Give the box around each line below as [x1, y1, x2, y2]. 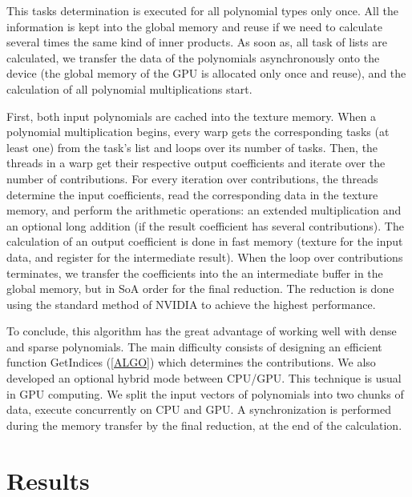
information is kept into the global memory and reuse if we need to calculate [6, 18, 382, 34]
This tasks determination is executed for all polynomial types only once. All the [6, 2, 398, 18]
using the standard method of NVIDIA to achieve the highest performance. [6, 295, 376, 312]
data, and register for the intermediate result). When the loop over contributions [6, 248, 403, 265]
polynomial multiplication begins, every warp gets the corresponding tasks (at [6, 123, 390, 140]
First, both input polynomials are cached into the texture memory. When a [6, 107, 376, 124]
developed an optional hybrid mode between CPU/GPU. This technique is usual [6, 370, 402, 387]
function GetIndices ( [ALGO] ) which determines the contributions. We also [6, 354, 376, 371]
